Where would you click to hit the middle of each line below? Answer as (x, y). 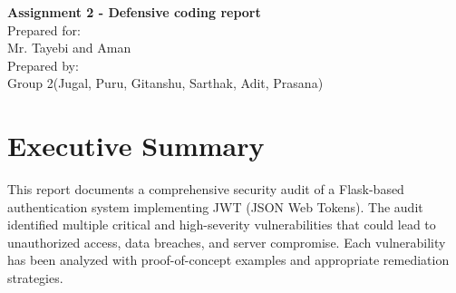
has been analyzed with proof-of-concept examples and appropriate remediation (228, 260)
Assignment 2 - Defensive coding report (134, 12)
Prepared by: (43, 65)
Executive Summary (136, 146)
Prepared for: (44, 29)
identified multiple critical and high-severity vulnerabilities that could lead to (222, 225)
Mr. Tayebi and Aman (69, 48)
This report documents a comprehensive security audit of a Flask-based (206, 189)
